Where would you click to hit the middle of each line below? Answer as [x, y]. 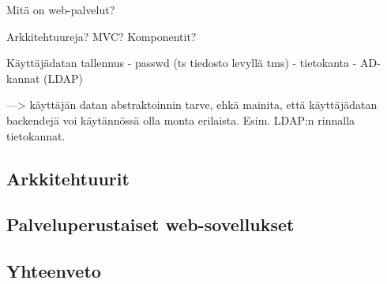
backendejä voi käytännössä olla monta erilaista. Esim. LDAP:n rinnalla [181, 120]
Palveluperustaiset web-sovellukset [150, 224]
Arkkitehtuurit [68, 178]
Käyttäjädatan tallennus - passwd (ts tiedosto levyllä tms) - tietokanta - [182, 63]
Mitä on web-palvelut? [61, 9]
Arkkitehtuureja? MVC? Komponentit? [101, 36]
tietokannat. [36, 135]
